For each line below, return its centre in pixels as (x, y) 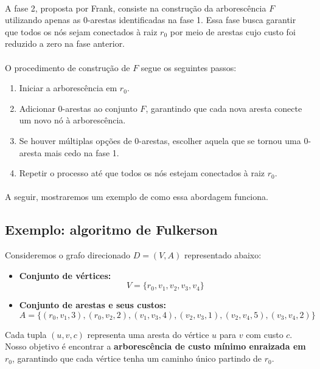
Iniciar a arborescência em (68, 88)
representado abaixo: (223, 255)
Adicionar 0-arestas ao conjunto (78, 108)
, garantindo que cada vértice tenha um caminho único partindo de (137, 358)
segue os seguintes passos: (189, 67)
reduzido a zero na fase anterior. (65, 43)
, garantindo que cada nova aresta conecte (224, 108)
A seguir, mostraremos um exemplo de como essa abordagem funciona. (137, 197)
